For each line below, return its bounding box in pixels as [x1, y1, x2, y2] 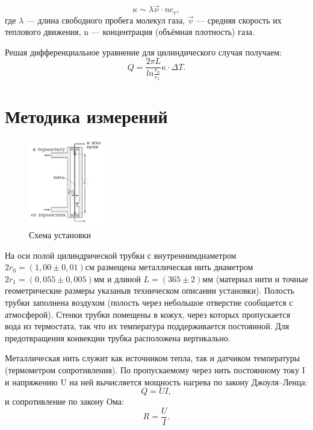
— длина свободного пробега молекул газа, [26, 13, 185, 26]
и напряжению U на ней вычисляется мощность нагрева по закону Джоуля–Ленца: [5, 375, 308, 388]
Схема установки [29, 228, 91, 241]
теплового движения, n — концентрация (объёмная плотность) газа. [5, 25, 255, 38]
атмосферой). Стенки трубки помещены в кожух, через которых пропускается [5, 308, 291, 320]
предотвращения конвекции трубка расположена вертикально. [5, 331, 231, 344]
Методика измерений [5, 103, 168, 128]
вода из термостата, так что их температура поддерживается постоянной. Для [5, 320, 290, 332]
